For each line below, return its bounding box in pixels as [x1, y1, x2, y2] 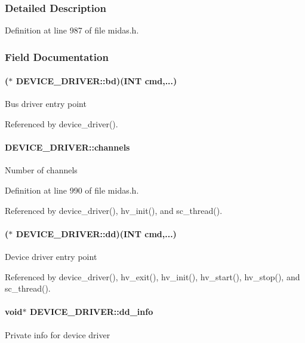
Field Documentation [5, 49, 109, 64]
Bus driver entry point [5, 97, 87, 110]
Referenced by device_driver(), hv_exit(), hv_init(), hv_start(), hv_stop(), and [5, 270, 300, 283]
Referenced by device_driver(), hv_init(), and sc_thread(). [5, 204, 223, 216]
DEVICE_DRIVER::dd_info [29, 305, 153, 318]
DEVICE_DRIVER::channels [5, 141, 130, 154]
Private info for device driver [5, 328, 110, 341]
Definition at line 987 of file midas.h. [5, 24, 139, 36]
